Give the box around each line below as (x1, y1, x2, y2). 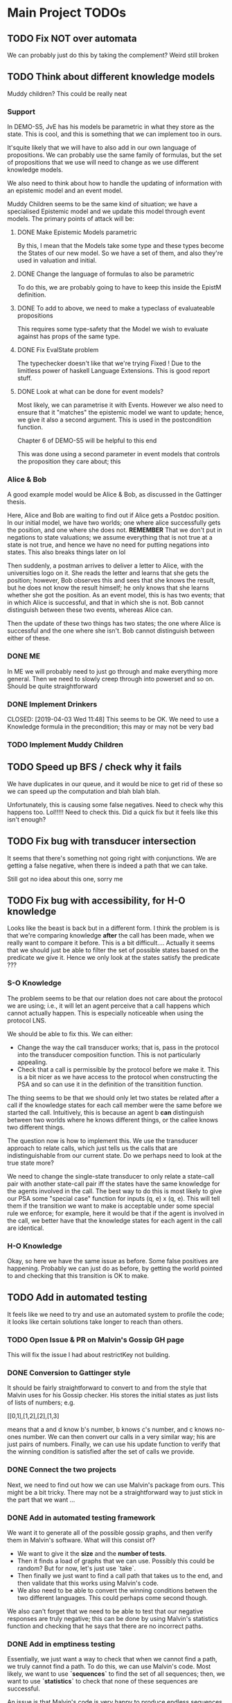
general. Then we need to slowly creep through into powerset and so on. (7, 674, 215, 683)
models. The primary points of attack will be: (7, 215, 135, 223)
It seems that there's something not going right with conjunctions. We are (7, 854, 217, 862)
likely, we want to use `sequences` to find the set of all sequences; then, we (7, 1670, 225, 1678)
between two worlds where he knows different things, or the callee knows (7, 1115, 218, 1124)
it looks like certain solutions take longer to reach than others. (7, 1318, 184, 1326)
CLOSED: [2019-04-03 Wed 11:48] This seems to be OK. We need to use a (7, 715, 220, 723)
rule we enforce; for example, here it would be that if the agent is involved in (7, 1208, 224, 1217)
